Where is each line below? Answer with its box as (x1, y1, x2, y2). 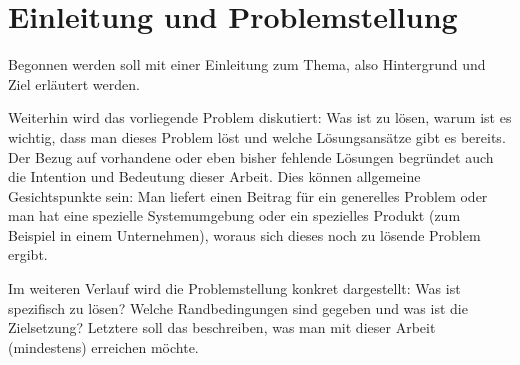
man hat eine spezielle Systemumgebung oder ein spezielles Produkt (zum (8, 205, 461, 226)
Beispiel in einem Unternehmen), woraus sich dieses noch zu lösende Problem (8, 224, 481, 245)
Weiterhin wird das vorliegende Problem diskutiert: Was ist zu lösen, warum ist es (8, 107, 512, 128)
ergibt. (8, 244, 48, 265)
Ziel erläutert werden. (8, 73, 140, 94)
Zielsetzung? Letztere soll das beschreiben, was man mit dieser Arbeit (8, 317, 436, 338)
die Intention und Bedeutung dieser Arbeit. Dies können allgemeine (8, 166, 421, 187)
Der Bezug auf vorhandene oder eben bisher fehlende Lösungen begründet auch (8, 146, 494, 167)
